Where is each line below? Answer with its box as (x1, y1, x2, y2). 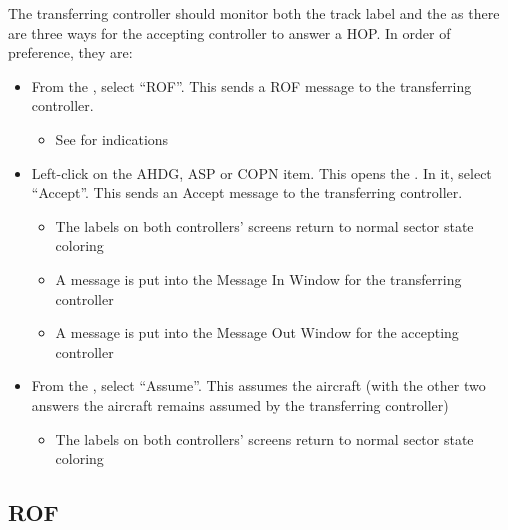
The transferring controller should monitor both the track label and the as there (8, 3, 500, 23)
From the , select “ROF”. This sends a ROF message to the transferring (31, 75, 472, 96)
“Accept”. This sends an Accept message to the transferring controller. (31, 182, 463, 203)
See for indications (55, 128, 169, 149)
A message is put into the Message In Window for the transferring (55, 268, 462, 289)
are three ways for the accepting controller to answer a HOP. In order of (8, 22, 451, 43)
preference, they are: (8, 42, 133, 63)
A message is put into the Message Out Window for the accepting (55, 322, 459, 343)
